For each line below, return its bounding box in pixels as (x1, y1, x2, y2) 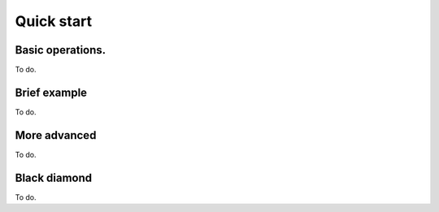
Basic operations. (15, 43, 106, 57)
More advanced (15, 128, 97, 142)
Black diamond (15, 171, 93, 184)
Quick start (15, 12, 93, 30)
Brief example (15, 85, 88, 99)
